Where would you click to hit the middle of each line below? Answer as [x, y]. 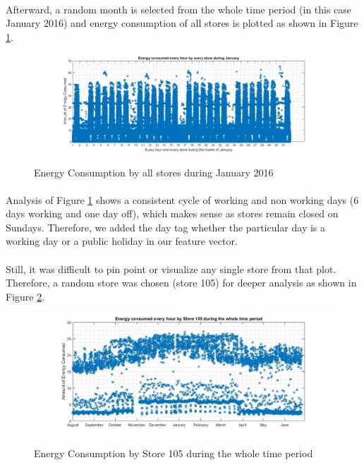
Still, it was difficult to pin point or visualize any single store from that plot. [171, 268]
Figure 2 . [25, 296]
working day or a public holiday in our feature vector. [122, 241]
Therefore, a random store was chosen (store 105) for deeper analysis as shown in [181, 283]
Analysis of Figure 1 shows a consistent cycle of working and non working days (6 [182, 199]
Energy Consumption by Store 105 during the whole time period [174, 453]
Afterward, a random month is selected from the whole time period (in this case [179, 9]
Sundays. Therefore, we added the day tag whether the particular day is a [166, 227]
